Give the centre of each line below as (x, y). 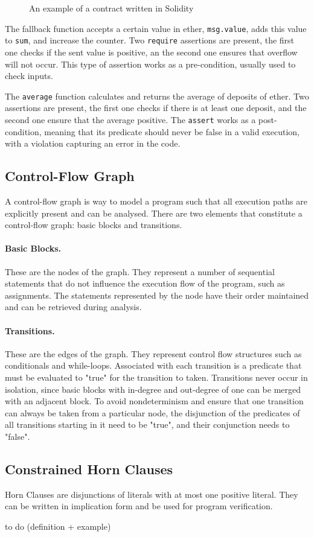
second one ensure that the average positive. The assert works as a (130, 119)
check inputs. (29, 76)
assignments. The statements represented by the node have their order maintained (157, 295)
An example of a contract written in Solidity (111, 8)
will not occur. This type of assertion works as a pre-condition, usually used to (150, 64)
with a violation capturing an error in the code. (93, 143)
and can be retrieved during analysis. (73, 307)
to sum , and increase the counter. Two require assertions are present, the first (150, 40)
